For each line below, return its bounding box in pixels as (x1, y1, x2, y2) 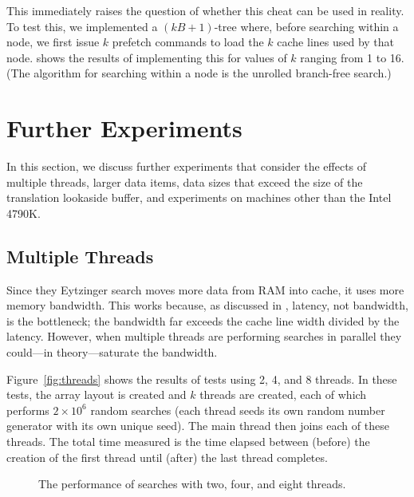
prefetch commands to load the (112, 34, 264, 50)
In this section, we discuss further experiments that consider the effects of (6, 158, 367, 175)
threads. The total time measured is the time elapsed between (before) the (6, 433, 370, 450)
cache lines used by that (277, 34, 395, 50)
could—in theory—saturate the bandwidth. (6, 344, 218, 361)
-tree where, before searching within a (214, 18, 399, 34)
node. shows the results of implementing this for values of (6, 49, 287, 65)
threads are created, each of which (199, 386, 367, 403)
